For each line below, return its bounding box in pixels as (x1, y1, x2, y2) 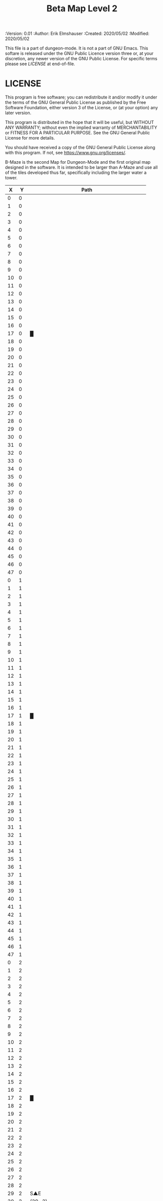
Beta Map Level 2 (46, 3, 118, 14)
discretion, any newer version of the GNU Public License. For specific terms (5, 56, 158, 62)
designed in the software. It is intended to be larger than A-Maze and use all (5, 165, 158, 171)
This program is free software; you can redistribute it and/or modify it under (5, 94, 158, 100)
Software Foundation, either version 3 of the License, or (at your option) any (5, 105, 158, 111)
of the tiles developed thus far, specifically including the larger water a (5, 170, 147, 175)
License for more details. (5, 135, 55, 141)
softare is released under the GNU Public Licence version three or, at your (5, 50, 154, 56)
